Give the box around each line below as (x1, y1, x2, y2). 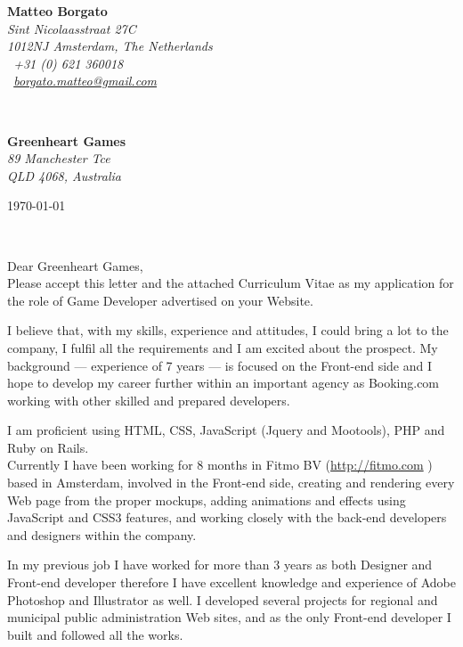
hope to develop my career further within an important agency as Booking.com (7, 373, 440, 392)
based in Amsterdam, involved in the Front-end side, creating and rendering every (7, 473, 455, 492)
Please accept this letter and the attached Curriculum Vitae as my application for (7, 274, 454, 292)
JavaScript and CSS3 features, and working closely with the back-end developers (7, 508, 447, 527)
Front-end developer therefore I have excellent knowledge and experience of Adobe (7, 573, 456, 592)
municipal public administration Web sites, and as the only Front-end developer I (7, 608, 451, 627)
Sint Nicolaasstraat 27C (7, 19, 136, 37)
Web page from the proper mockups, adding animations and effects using (7, 490, 406, 509)
